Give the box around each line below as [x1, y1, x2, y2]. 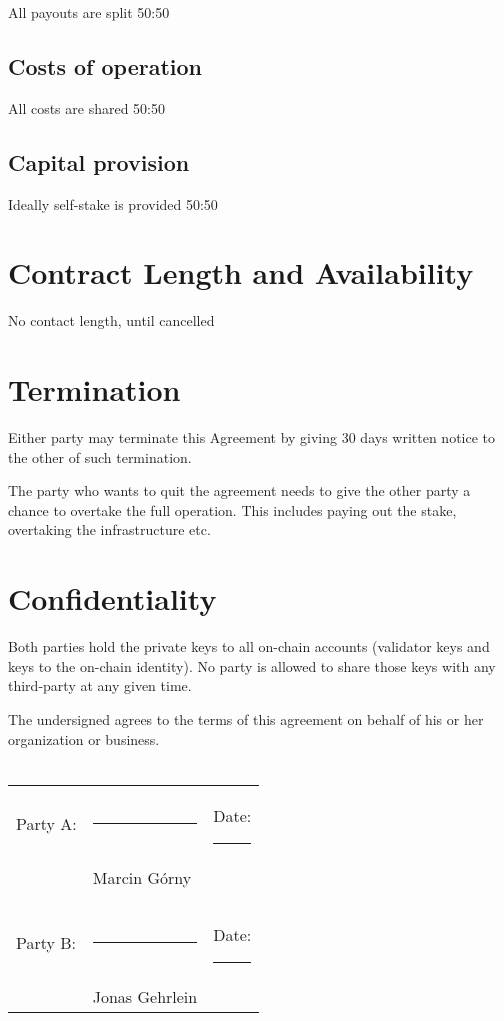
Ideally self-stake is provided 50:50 [8, 193, 218, 214]
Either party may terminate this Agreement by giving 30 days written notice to [8, 427, 496, 448]
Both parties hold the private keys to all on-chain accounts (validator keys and [8, 636, 490, 657]
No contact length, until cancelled [8, 310, 215, 331]
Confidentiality [8, 578, 217, 619]
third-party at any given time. [8, 675, 192, 696]
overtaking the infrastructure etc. [8, 519, 211, 540]
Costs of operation [8, 50, 203, 81]
